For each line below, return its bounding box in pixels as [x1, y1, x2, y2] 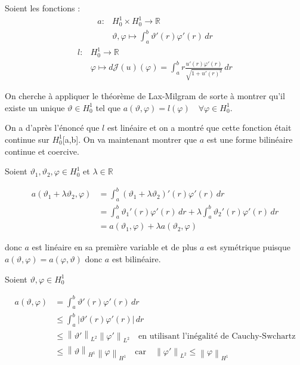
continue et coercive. [5, 145, 79, 157]
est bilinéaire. [112, 252, 161, 265]
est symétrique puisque [207, 241, 290, 253]
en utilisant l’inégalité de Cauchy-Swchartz [138, 332, 296, 341]
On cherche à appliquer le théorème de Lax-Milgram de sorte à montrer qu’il [5, 90, 285, 102]
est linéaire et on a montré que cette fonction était [107, 121, 292, 134]
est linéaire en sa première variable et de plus [32, 241, 197, 253]
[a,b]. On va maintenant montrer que [62, 133, 197, 145]
